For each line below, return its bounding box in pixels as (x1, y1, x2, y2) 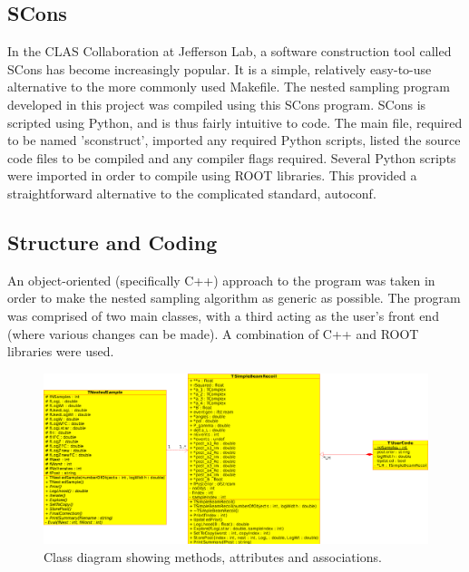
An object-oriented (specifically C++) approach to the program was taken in (7, 270, 435, 289)
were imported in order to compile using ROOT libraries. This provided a (7, 166, 417, 185)
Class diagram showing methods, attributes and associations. (44, 547, 382, 566)
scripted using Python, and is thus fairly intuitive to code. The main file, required (7, 112, 463, 131)
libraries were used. (7, 342, 114, 361)
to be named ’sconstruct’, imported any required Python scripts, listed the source (7, 131, 461, 150)
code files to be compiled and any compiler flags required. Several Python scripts (7, 148, 456, 167)
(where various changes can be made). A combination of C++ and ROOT (7, 324, 419, 343)
